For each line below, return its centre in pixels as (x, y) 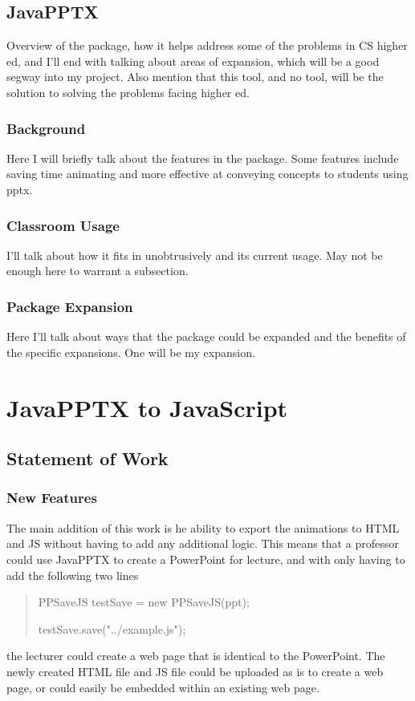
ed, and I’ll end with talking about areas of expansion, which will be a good (193, 61)
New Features (52, 498)
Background (46, 128)
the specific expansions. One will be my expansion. (131, 352)
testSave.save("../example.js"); (112, 628)
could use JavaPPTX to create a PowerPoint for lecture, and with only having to (206, 559)
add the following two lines (73, 575)
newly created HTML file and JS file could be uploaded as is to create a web (195, 671)
